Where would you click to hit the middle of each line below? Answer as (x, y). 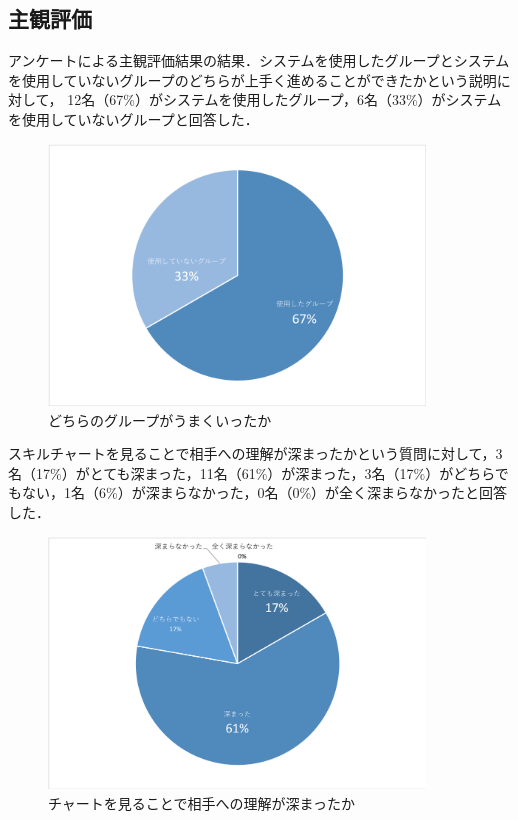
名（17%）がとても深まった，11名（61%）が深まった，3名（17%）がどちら (251, 472)
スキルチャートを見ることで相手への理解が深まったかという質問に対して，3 (255, 453)
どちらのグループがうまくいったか (160, 419)
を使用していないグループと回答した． (133, 118)
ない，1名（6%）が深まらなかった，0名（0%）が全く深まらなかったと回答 (264, 492)
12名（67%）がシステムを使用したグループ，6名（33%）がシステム (284, 99)
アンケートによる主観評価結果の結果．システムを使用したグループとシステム (259, 60)
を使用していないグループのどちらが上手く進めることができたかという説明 (252, 79)
